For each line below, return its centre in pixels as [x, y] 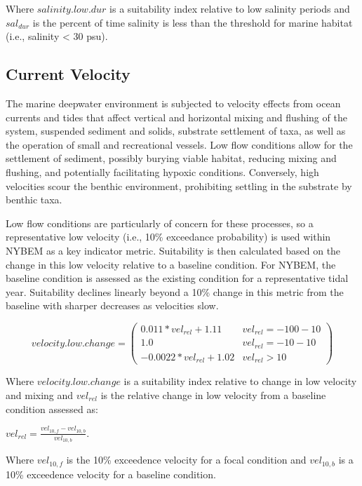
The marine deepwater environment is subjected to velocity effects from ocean [173, 103]
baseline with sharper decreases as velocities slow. [112, 305]
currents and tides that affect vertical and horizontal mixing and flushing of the [176, 117]
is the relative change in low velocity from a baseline [213, 395]
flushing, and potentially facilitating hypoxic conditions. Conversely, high [162, 171]
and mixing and [40, 395]
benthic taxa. [34, 200]
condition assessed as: [52, 409]
